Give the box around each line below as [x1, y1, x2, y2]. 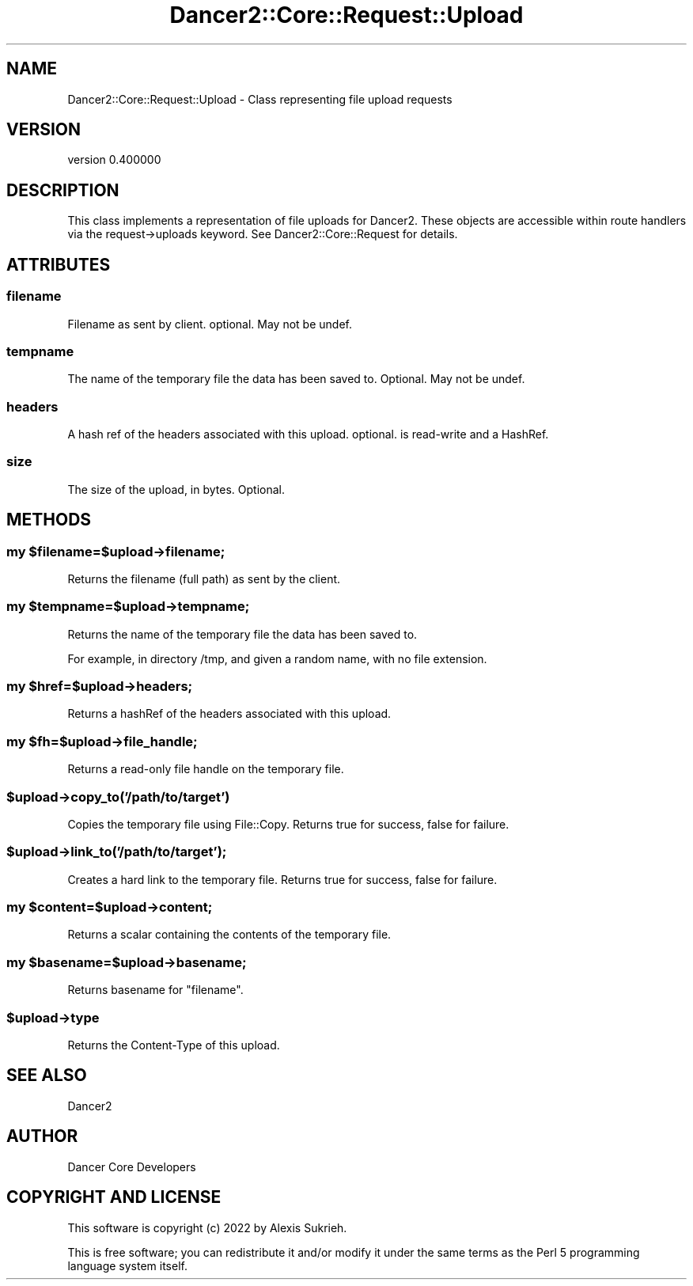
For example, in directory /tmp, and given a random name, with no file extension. [67, 651, 487, 666]
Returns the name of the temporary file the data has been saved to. [67, 627, 418, 641]
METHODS [6, 510, 92, 530]
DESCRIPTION [6, 180, 119, 200]
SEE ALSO [6, 1065, 87, 1086]
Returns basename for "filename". [67, 983, 244, 997]
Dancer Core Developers [67, 1159, 196, 1174]
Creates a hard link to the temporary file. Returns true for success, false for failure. [67, 872, 498, 886]
